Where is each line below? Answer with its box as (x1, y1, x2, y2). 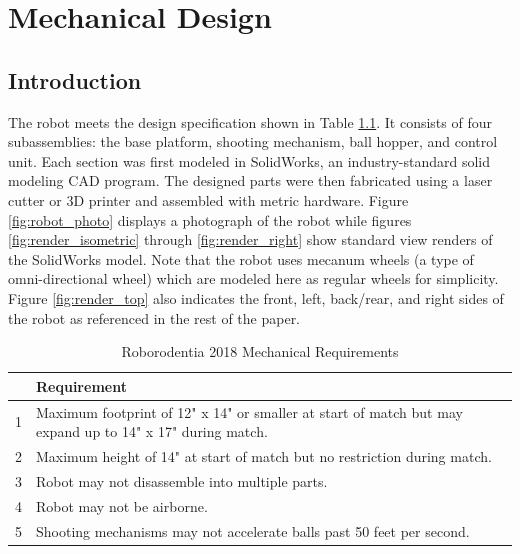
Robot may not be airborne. (36, 495, 208, 516)
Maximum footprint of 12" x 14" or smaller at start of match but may (36, 401, 463, 422)
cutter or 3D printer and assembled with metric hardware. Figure (8, 189, 409, 210)
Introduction (8, 64, 142, 95)
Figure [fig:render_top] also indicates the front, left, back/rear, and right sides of (8, 287, 504, 308)
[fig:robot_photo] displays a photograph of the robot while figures (8, 209, 412, 230)
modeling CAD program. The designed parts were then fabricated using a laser (8, 170, 493, 191)
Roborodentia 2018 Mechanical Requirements (121, 341, 399, 362)
